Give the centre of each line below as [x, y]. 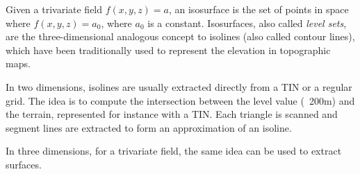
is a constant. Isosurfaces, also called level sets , [247, 23]
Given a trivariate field [54, 9]
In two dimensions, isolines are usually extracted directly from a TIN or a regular [179, 86]
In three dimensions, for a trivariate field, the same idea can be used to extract [174, 151]
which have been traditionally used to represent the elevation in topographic [168, 50]
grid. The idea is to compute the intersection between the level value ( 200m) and [180, 100]
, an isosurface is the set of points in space [259, 9]
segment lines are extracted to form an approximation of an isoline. [149, 127]
